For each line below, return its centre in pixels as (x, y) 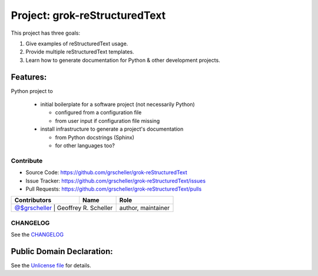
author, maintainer (145, 208)
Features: (29, 77)
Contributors (33, 200)
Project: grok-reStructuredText (88, 15)
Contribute (27, 161)
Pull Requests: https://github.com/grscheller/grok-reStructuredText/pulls (114, 189)
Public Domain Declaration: (62, 251)
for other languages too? (85, 145)
